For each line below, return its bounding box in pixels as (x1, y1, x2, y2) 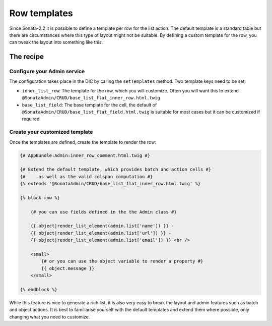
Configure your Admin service (9, 68, 85, 75)
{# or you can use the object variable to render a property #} (41, 258, 203, 264)
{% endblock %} (20, 287, 57, 292)
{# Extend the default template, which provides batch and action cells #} (20, 167, 212, 173)
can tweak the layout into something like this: (9, 39, 103, 45)
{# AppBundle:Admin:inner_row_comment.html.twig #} (20, 152, 151, 158)
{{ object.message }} (41, 265, 95, 271)
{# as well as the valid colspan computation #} (20, 174, 153, 179)
